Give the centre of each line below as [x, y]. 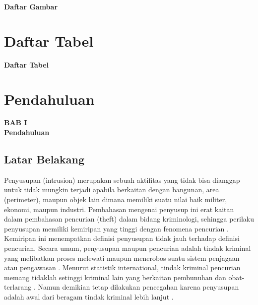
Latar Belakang [44, 159]
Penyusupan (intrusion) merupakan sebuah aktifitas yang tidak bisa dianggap [122, 180]
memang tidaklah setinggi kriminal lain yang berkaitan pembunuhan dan [115, 277]
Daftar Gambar [31, 6]
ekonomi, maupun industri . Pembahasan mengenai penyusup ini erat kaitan [119, 209]
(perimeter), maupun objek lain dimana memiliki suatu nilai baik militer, [116, 199]
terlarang [18, 287]
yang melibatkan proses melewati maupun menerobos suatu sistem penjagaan [122, 258]
